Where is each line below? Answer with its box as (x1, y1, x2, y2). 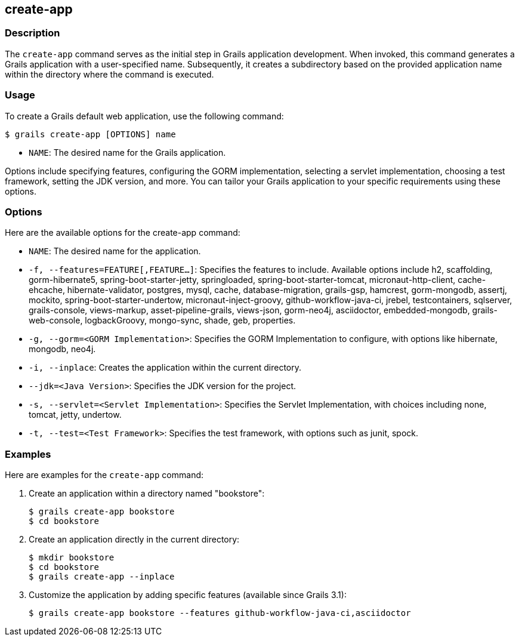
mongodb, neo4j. (29, 344, 96, 355)
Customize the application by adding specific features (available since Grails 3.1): (29, 590, 347, 600)
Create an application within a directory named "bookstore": (29, 488, 265, 499)
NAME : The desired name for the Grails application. (29, 147, 226, 158)
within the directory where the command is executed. (5, 69, 214, 79)
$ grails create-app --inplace (29, 572, 175, 582)
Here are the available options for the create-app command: (5, 227, 240, 238)
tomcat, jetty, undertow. (29, 409, 122, 420)
